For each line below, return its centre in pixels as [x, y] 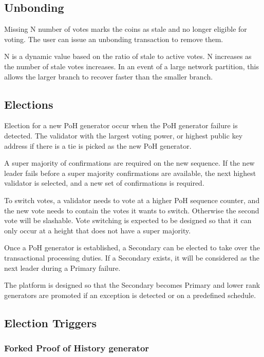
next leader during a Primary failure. [62, 267]
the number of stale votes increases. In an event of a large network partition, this [131, 66]
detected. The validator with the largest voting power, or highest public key [124, 135]
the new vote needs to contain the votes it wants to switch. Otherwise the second [132, 210]
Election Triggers [51, 322]
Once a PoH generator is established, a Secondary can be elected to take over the [132, 247]
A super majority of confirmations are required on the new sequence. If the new [129, 163]
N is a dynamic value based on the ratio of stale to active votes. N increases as [128, 56]
